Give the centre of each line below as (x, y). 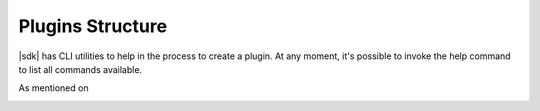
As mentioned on (53, 88)
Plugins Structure (93, 26)
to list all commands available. (80, 69)
